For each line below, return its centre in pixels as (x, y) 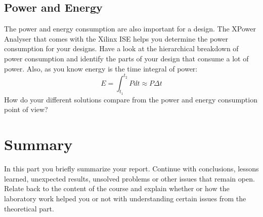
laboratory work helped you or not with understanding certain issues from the (125, 198)
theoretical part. (29, 208)
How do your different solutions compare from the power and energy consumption (131, 99)
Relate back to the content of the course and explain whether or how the (117, 188)
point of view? (26, 109)
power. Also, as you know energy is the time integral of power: (101, 68)
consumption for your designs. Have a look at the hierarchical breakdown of (121, 48)
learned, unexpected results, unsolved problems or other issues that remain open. (129, 178)
